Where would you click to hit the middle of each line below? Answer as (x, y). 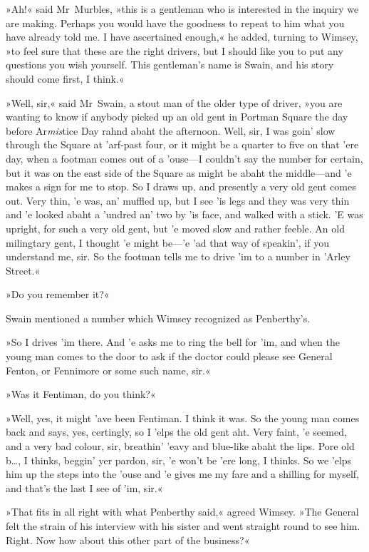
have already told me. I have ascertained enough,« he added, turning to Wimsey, (182, 37)
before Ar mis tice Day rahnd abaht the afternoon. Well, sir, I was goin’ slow (171, 130)
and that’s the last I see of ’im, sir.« (84, 487)
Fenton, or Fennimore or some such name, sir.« (108, 370)
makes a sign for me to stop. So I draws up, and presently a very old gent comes (181, 186)
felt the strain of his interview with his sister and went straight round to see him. (183, 526)
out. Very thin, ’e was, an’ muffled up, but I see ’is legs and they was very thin (178, 200)
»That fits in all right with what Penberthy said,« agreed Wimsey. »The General (182, 512)
